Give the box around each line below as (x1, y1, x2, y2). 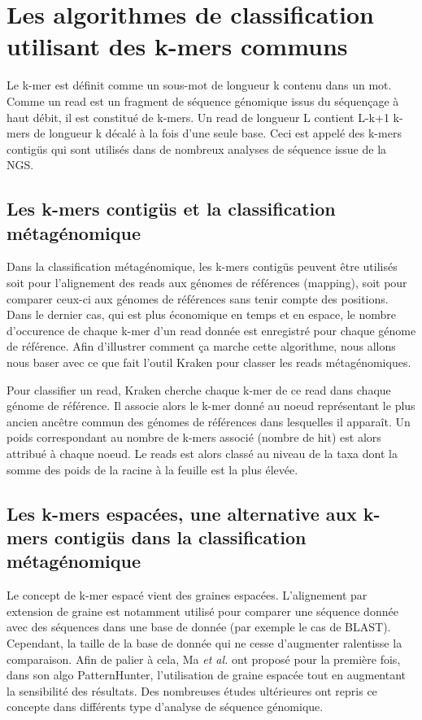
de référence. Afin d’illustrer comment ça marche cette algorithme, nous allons (7, 338, 396, 355)
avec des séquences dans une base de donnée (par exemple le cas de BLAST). (7, 618, 391, 635)
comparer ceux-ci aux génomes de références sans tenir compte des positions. (7, 290, 389, 307)
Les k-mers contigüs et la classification (7, 196, 336, 221)
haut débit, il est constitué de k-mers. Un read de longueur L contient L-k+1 (7, 108, 389, 125)
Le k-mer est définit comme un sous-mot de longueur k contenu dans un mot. (7, 76, 392, 94)
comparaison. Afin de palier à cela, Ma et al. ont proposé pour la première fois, (7, 650, 401, 667)
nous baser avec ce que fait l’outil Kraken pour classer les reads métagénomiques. (7, 354, 411, 371)
